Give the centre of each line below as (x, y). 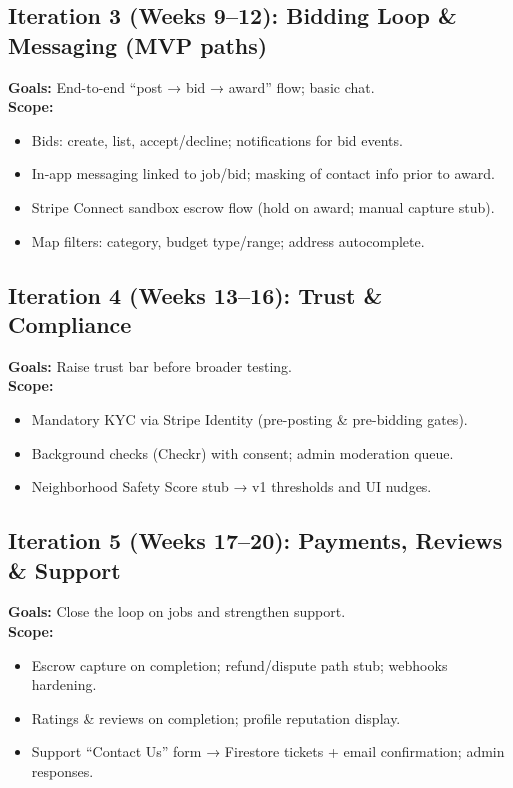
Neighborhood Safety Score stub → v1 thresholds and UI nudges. (231, 486)
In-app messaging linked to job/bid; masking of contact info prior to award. (263, 173)
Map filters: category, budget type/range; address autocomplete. (228, 240)
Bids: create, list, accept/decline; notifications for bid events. (217, 139)
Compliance (70, 323)
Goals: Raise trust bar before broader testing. (150, 365)
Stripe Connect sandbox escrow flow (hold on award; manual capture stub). (263, 206)
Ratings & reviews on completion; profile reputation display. (216, 717)
